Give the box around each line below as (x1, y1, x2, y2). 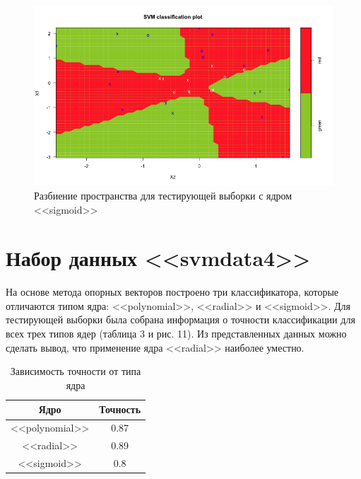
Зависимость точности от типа (10, 364, 141, 379)
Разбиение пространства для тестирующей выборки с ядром (34, 187, 292, 202)
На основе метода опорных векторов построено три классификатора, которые (6, 284, 339, 299)
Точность (99, 402, 141, 417)
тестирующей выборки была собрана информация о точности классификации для (6, 312, 355, 327)
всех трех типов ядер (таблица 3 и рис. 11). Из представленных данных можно (6, 326, 347, 341)
